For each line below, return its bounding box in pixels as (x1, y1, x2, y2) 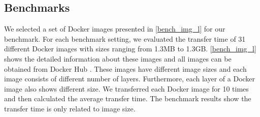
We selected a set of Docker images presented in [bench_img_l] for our (4, 23, 225, 34)
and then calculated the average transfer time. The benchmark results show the (4, 93, 251, 104)
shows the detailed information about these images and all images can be (4, 53, 232, 64)
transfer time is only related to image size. (4, 103, 136, 113)
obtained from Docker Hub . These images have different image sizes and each (4, 63, 247, 74)
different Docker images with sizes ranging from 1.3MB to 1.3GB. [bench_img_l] (4, 43, 256, 54)
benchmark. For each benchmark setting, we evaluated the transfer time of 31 (4, 33, 246, 44)
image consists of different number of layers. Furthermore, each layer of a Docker (4, 73, 255, 84)
